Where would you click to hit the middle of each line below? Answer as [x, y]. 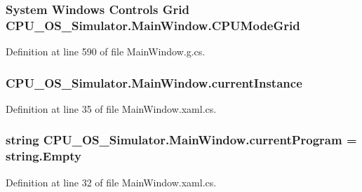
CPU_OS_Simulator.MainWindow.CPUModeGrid [153, 25]
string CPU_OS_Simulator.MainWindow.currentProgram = [181, 140]
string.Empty [44, 156]
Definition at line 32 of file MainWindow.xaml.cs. [111, 182]
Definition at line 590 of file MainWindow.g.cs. [106, 52]
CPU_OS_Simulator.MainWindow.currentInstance [154, 82]
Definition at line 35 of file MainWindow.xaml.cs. [111, 108]
